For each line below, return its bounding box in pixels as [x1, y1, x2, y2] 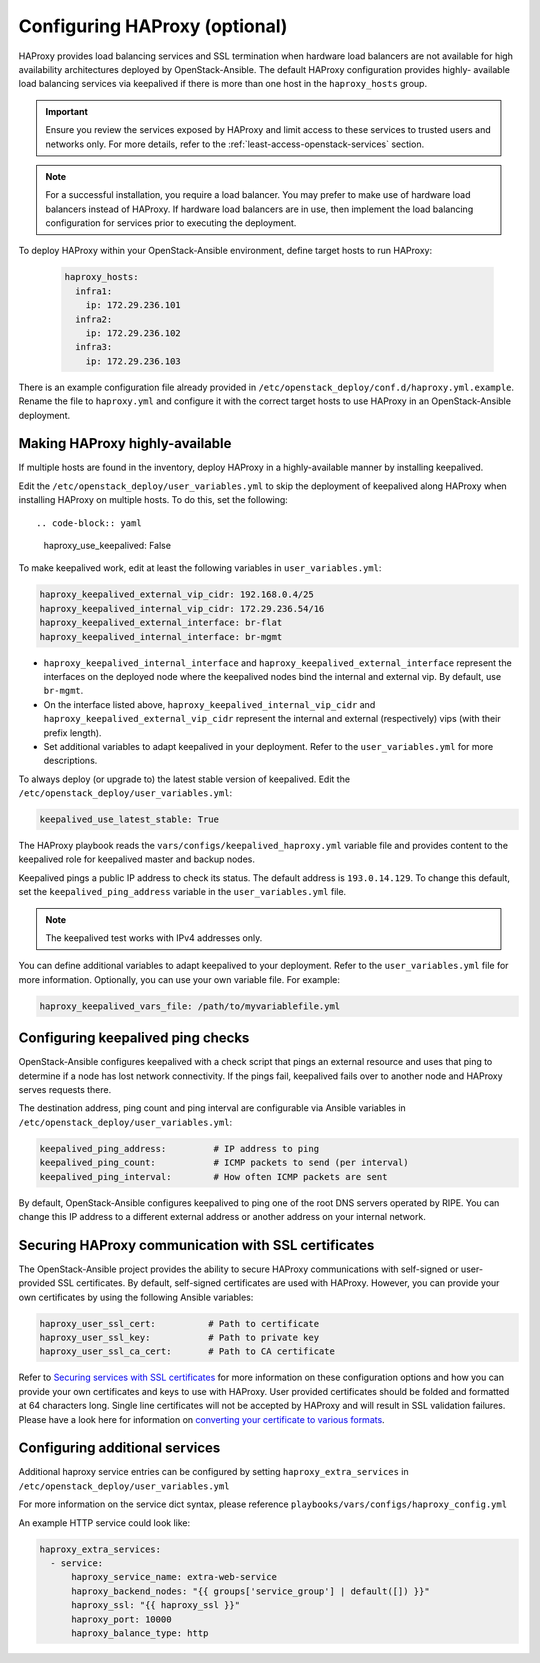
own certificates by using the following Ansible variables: [18, 1291, 254, 1303]
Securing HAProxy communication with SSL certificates [18, 1236, 375, 1254]
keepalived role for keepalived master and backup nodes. [18, 853, 255, 865]
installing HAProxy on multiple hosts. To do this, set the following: [18, 494, 289, 506]
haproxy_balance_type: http [71, 1627, 209, 1639]
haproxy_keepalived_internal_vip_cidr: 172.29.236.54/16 [39, 603, 325, 614]
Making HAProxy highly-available [18, 435, 232, 452]
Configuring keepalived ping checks [18, 1030, 250, 1047]
